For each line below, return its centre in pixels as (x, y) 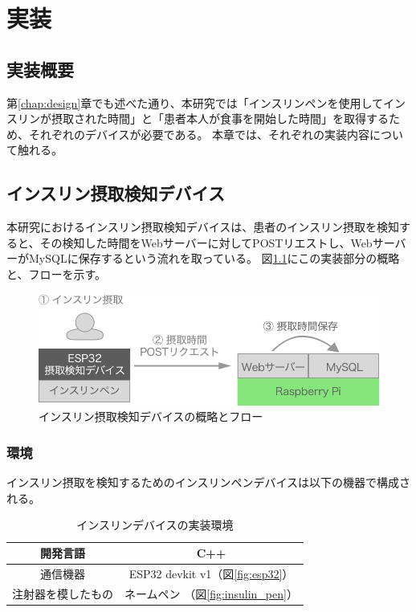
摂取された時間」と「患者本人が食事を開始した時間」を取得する (220, 118)
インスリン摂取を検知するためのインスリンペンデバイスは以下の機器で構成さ (209, 482)
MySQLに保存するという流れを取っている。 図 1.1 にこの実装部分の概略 (214, 258)
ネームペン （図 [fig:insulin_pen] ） (211, 593)
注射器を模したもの (63, 593)
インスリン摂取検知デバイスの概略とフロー (151, 416)
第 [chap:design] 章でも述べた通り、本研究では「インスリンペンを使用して (195, 102)
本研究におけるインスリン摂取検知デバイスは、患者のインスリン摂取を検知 (203, 227)
